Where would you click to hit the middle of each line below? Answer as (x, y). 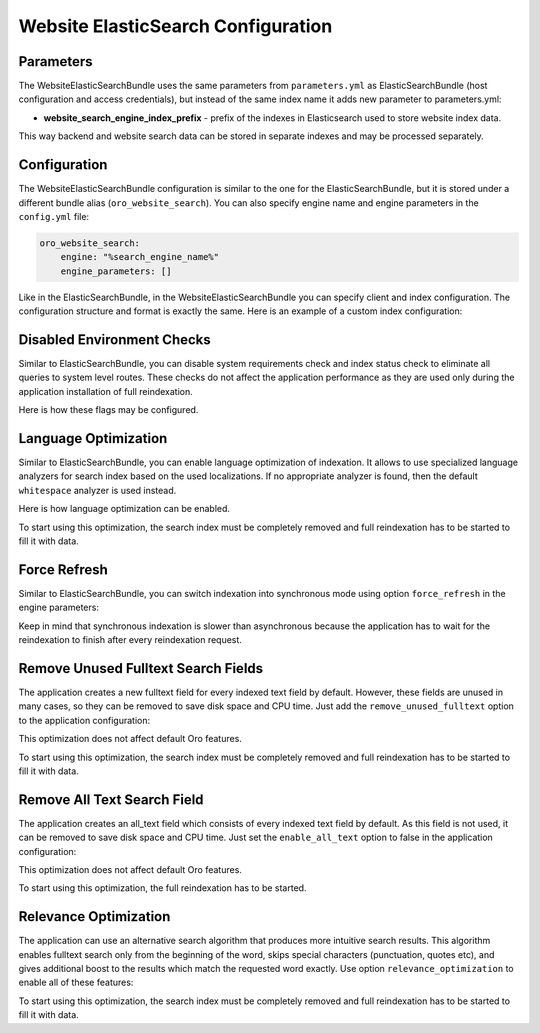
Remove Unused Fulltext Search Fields (141, 668)
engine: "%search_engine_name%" (140, 257)
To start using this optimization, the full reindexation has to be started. (162, 888)
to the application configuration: (84, 720)
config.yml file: (54, 216)
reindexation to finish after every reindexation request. (130, 640)
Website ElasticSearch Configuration (175, 26)
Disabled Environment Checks (115, 339)
